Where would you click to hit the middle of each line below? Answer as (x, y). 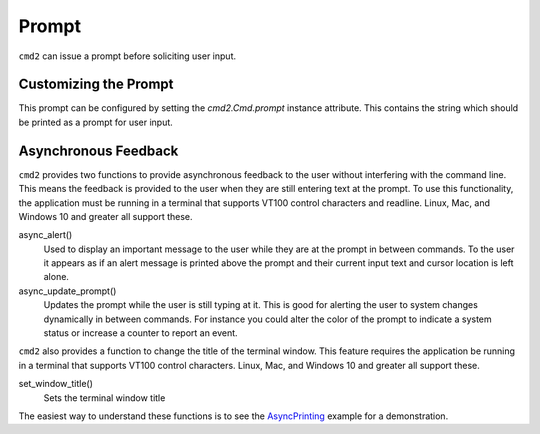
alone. (56, 277)
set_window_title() (56, 384)
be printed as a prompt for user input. (96, 122)
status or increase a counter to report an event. (141, 333)
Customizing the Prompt (96, 84)
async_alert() (45, 235)
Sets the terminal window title (104, 397)
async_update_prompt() (67, 291)
